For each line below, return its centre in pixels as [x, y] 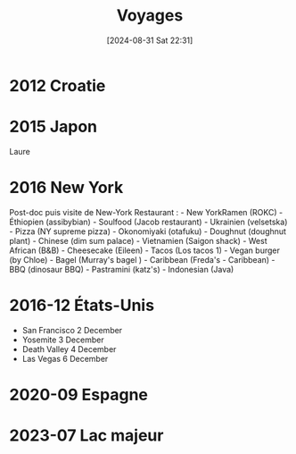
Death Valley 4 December [69, 349]
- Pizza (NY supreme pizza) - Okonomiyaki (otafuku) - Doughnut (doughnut [148, 231]
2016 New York [66, 188]
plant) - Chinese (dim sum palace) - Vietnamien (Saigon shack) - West [138, 240]
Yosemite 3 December [63, 340]
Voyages [150, 16]
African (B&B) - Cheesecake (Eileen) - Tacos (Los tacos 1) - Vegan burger [145, 250]
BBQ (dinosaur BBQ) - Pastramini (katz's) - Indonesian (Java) [122, 269]
